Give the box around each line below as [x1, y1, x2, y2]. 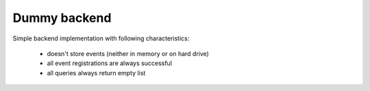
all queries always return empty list [47, 68, 146, 77]
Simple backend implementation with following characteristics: [12, 34, 190, 42]
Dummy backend [12, 10, 112, 25]
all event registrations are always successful [47, 59, 173, 68]
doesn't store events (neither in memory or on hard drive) [47, 49, 209, 57]
